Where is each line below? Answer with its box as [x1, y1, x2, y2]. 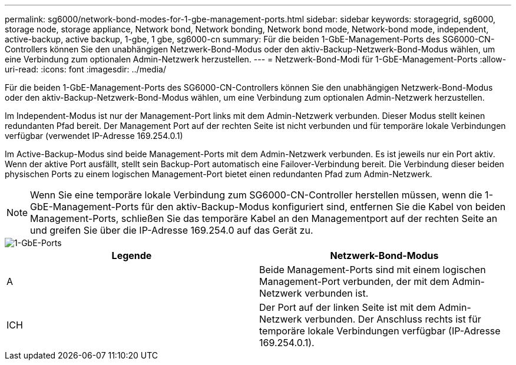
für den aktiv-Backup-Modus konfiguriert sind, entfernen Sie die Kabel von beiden [141, 201, 506, 213]
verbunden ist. [305, 287, 369, 299]
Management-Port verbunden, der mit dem [259, 276, 449, 287]
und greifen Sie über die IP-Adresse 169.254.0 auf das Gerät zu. [30, 224, 313, 236]
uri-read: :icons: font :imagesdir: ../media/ [5, 64, 166, 74]
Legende [111, 250, 152, 261]
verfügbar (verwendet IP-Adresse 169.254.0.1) [5, 131, 183, 141]
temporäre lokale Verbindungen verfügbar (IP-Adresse [259, 325, 501, 337]
